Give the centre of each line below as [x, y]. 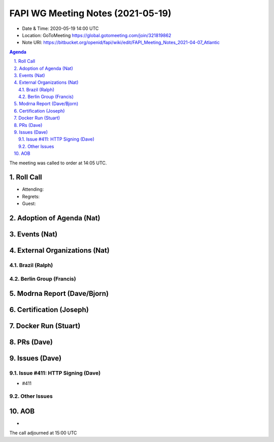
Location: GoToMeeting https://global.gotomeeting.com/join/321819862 [97, 35]
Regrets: [31, 196]
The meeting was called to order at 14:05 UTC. [58, 163]
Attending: [33, 189]
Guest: [29, 203]
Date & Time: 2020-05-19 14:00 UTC [60, 28]
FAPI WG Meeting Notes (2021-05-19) [91, 13]
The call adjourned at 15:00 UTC [43, 433]
